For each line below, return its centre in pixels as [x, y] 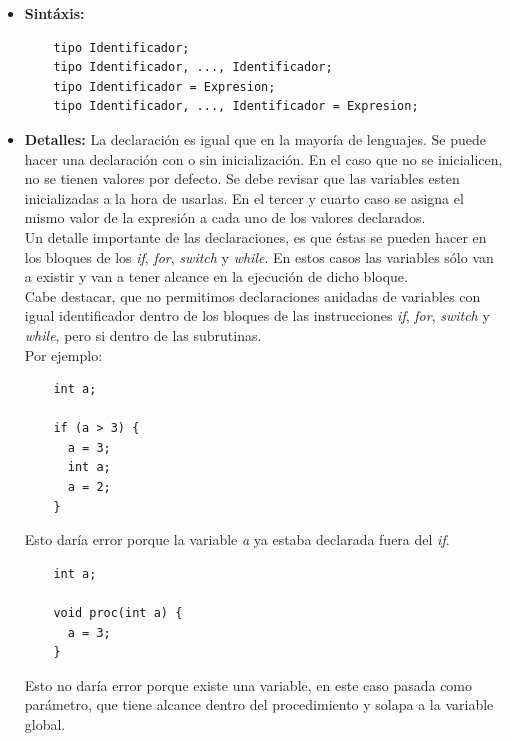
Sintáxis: [54, 13]
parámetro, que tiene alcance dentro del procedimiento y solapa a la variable [259, 704]
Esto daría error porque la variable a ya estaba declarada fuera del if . [237, 539]
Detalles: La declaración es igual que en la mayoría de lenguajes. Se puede [255, 138]
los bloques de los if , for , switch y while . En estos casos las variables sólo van [259, 256]
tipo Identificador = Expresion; [164, 86]
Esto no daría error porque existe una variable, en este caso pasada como [248, 684]
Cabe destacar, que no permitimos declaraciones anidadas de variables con [252, 295]
